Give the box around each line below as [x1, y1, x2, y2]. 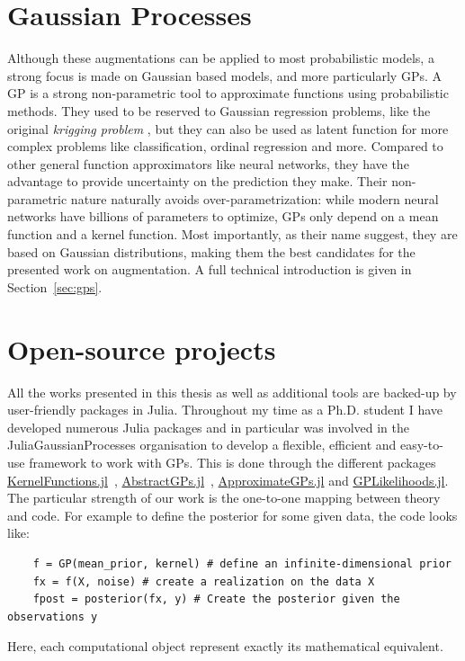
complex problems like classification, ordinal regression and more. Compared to [7, 137, 443, 156]
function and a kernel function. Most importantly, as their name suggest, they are [7, 225, 458, 244]
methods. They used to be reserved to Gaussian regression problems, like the [7, 101, 431, 120]
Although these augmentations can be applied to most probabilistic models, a [7, 49, 434, 67]
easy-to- [399, 435, 443, 454]
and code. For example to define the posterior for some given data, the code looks [7, 505, 458, 524]
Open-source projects [7, 330, 276, 367]
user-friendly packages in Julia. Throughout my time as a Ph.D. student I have [7, 400, 443, 419]
